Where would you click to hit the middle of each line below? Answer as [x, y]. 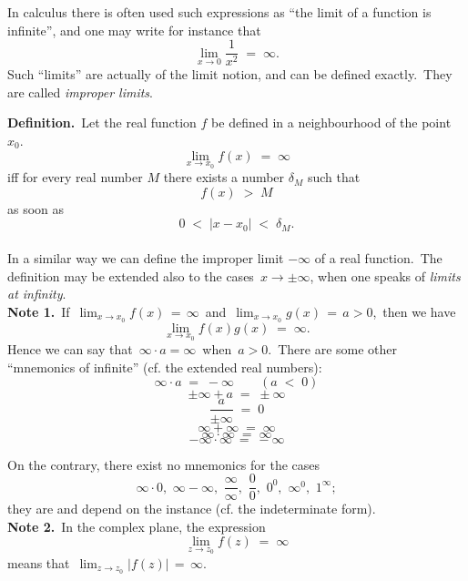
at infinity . [37, 294]
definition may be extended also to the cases [131, 275]
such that [334, 177]
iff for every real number [75, 177]
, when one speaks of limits [385, 275]
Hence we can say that [70, 349]
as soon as [36, 208]
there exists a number [224, 177]
